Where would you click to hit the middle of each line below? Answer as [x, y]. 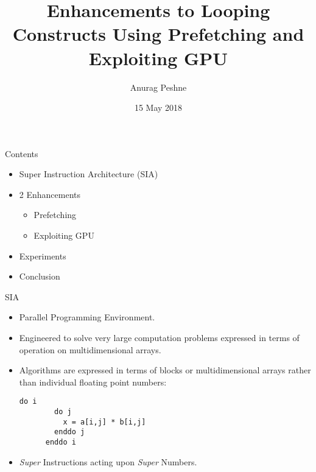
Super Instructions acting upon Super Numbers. [108, 461]
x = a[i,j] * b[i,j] [104, 422]
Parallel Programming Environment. [87, 317]
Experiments [43, 255]
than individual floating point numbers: [93, 382]
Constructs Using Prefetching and [158, 34]
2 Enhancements [50, 194]
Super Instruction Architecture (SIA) [89, 174]
